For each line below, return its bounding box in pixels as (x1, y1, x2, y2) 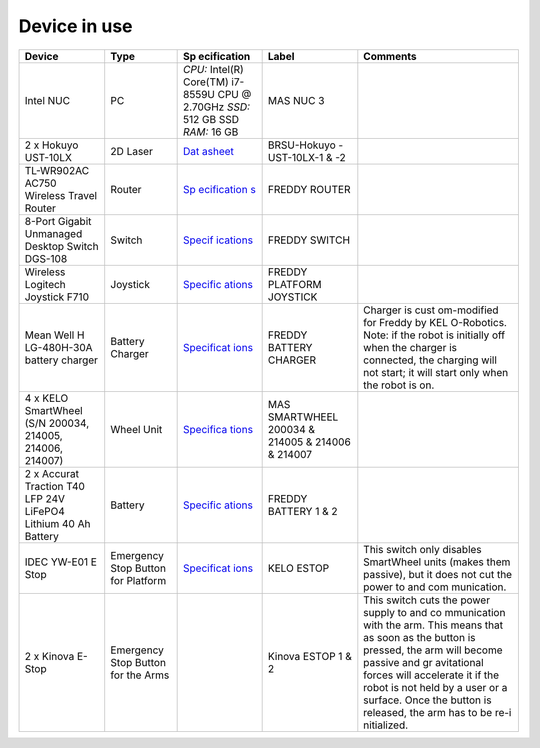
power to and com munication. (363, 580, 507, 594)
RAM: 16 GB (183, 125, 239, 139)
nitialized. (363, 718, 409, 732)
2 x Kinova (24, 649, 75, 663)
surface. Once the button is (363, 693, 492, 707)
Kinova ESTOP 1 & (267, 649, 352, 663)
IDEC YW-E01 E (24, 555, 97, 569)
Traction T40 (24, 479, 85, 493)
